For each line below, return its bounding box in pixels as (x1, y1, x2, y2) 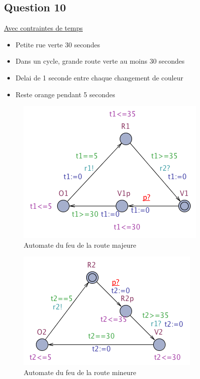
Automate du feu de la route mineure (24, 367, 136, 377)
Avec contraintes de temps (4, 23, 83, 33)
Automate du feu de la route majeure (24, 239, 136, 250)
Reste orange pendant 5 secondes (15, 89, 115, 99)
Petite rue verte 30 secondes (15, 39, 100, 49)
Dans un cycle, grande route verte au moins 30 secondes (15, 56, 185, 66)
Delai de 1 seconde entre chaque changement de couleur (15, 72, 183, 82)
